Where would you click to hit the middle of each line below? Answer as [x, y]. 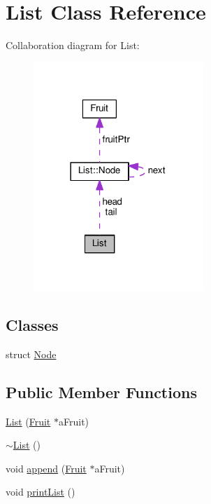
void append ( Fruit [46, 468]
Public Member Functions [101, 391]
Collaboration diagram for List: [73, 45]
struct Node [31, 354]
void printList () [41, 492]
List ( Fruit [28, 421]
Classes [32, 325]
